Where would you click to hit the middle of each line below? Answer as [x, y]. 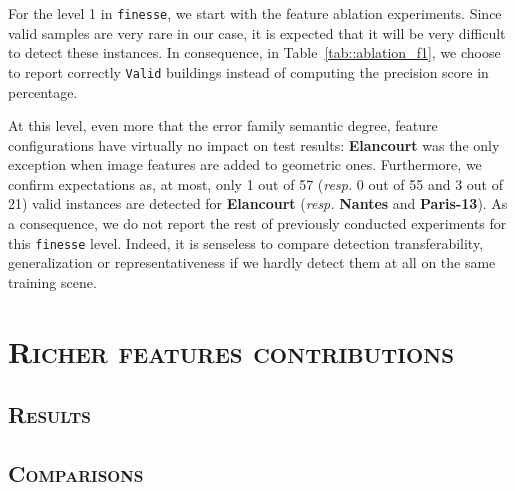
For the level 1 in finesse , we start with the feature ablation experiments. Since [255, 13]
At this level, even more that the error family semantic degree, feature [223, 125]
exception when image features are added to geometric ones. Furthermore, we [245, 164]
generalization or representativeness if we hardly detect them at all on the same [252, 262]
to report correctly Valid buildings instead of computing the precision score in [248, 71]
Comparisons [76, 473]
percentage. [43, 91]
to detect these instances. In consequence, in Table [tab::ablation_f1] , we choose [254, 52]
